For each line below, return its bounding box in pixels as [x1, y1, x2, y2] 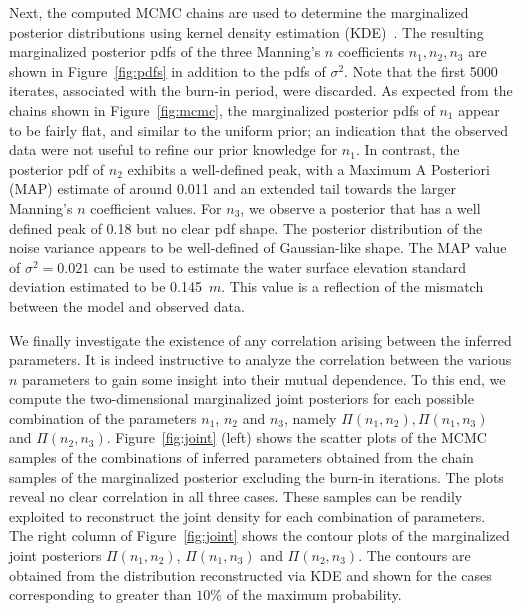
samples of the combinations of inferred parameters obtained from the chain [9, 447, 474, 468]
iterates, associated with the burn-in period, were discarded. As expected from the [9, 80, 513, 101]
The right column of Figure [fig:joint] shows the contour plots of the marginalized [9, 525, 510, 546]
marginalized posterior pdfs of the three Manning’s [9, 41, 321, 62]
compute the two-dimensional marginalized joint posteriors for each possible [9, 388, 474, 409]
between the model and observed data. [9, 295, 245, 316]
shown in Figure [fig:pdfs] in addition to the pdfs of [9, 60, 326, 81]
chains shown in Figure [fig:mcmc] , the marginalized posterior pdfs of [9, 99, 435, 120]
